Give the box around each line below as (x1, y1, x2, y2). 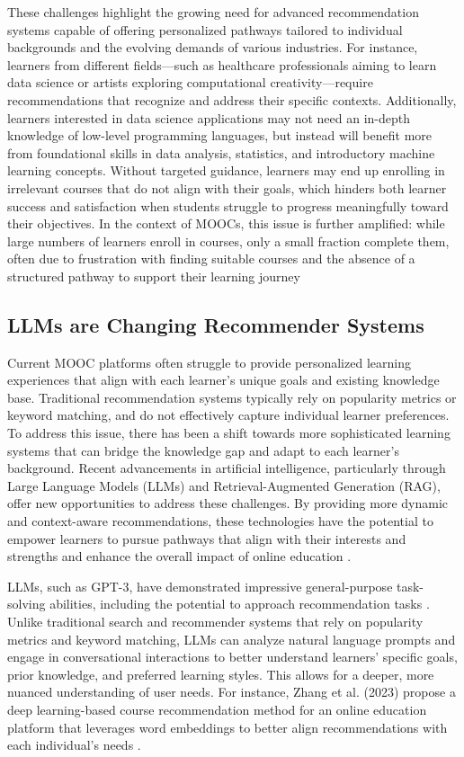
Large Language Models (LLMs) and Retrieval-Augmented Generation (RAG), (7, 476, 441, 494)
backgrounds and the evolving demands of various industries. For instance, (7, 38, 418, 57)
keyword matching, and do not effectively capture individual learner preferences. (7, 405, 450, 424)
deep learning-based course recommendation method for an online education (7, 699, 427, 718)
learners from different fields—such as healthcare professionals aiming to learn (7, 55, 437, 74)
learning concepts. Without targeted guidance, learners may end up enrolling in (7, 161, 445, 180)
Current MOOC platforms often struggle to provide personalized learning (7, 352, 411, 371)
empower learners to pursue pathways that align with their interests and (7, 529, 406, 548)
